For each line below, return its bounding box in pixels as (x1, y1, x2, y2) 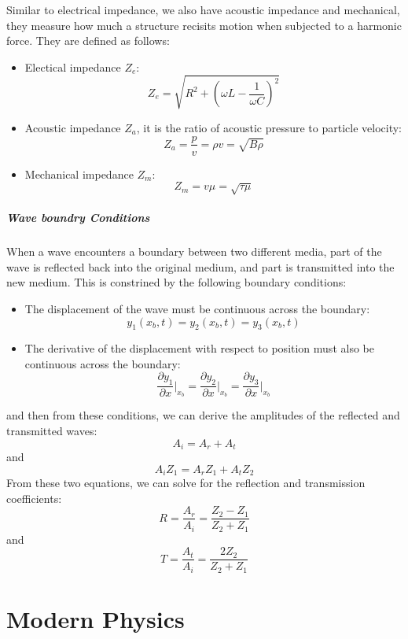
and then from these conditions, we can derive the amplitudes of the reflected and (6, 407, 400, 423)
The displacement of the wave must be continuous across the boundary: (24, 300, 370, 316)
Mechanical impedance (24, 165, 134, 182)
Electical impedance (24, 58, 121, 75)
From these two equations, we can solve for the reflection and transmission (6, 475, 366, 490)
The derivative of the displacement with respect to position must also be (24, 340, 374, 356)
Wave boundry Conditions (6, 209, 150, 226)
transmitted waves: (6, 422, 97, 438)
